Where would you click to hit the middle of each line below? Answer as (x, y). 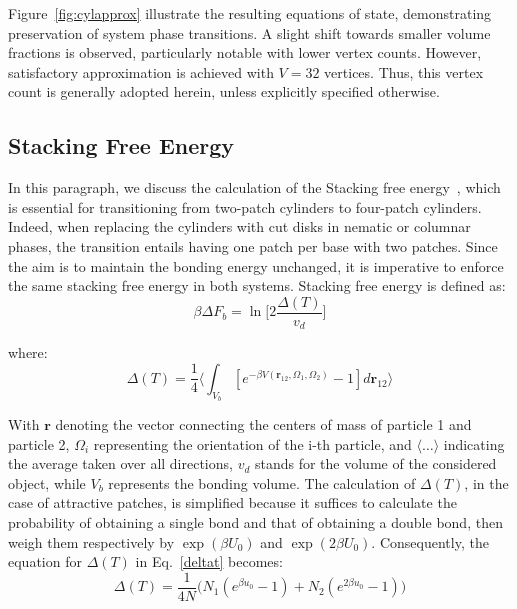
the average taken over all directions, (120, 463)
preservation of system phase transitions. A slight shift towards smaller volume (249, 32)
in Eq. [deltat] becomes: (209, 561)
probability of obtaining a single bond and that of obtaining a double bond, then (255, 522)
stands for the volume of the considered (375, 463)
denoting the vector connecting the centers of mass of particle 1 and (263, 424)
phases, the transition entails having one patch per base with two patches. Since (253, 245)
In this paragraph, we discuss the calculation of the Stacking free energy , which (254, 187)
